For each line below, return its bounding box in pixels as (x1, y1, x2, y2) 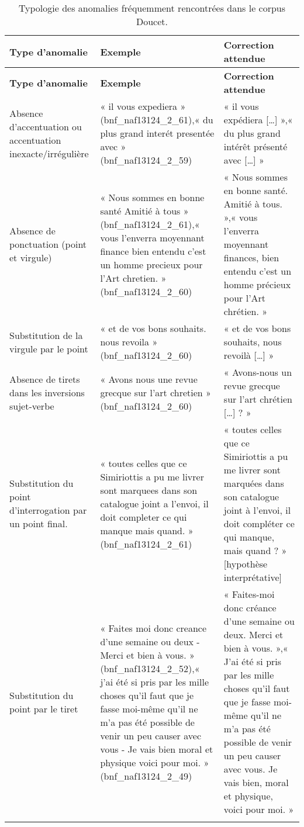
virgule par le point (9, 341, 88, 355)
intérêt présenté (223, 140, 288, 153)
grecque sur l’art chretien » (100, 385, 211, 399)
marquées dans (223, 476, 284, 490)
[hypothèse (223, 557, 268, 570)
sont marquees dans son (100, 483, 198, 497)
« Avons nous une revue (100, 372, 198, 386)
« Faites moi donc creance (100, 621, 207, 635)
